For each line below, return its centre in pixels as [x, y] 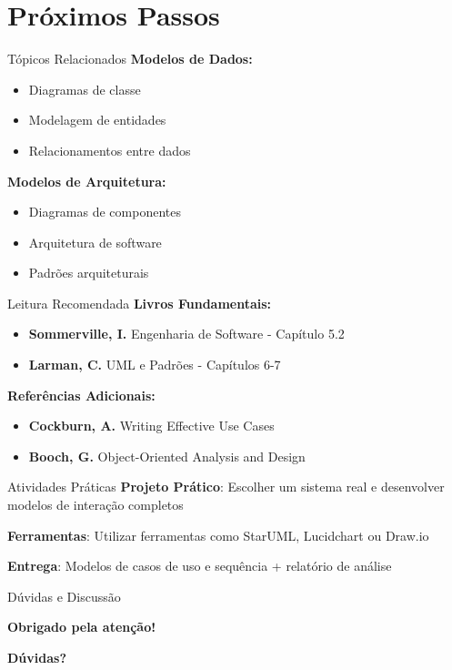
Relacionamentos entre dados [110, 150]
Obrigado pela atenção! [82, 627]
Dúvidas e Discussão [64, 596]
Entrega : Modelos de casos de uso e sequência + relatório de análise [200, 566]
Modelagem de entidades [97, 120]
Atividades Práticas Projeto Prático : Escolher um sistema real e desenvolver [226, 487]
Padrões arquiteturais [89, 273]
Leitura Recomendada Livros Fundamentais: [140, 303]
